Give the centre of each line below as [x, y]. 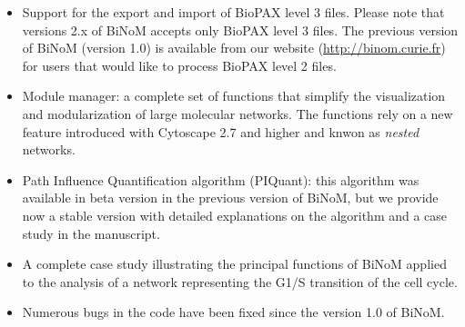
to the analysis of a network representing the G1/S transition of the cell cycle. [240, 281]
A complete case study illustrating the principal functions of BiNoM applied [234, 264]
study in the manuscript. [91, 233]
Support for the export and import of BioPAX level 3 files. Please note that [233, 12]
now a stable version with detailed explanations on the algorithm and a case [235, 215]
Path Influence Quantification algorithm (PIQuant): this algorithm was [221, 179]
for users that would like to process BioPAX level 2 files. [179, 65]
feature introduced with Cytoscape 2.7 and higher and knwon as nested [221, 131]
